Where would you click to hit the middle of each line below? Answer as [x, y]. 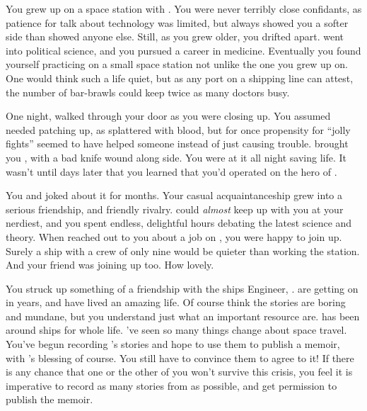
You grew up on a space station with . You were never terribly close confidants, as [184, 9]
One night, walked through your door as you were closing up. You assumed [168, 116]
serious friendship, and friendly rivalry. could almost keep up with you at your [175, 209]
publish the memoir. [49, 399]
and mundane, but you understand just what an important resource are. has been [183, 316]
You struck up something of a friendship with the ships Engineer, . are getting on [182, 288]
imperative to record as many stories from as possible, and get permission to [171, 385]
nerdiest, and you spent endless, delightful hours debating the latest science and [179, 223]
